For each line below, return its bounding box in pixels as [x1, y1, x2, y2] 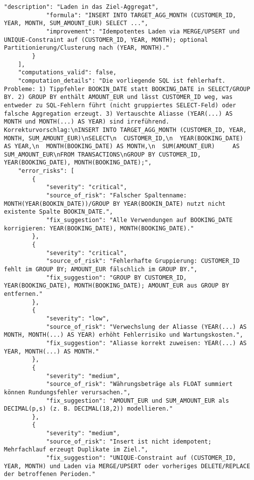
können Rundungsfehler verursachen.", [4, 388, 131, 396]
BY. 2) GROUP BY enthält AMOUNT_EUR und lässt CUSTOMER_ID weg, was [4, 94, 233, 101]
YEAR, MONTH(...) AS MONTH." [4, 348, 99, 355]
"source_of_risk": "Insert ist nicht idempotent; [46, 438, 212, 445]
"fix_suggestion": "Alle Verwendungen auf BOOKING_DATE [46, 217, 233, 224]
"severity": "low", [46, 315, 110, 322]
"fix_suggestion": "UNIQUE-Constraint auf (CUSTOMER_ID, [46, 454, 236, 462]
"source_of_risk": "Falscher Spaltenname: [46, 192, 187, 199]
